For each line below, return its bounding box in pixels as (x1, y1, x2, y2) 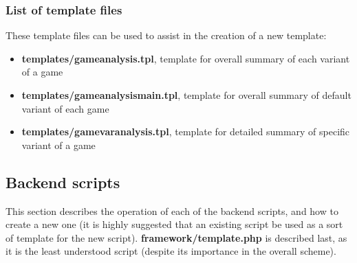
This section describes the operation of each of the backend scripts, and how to (6, 203, 338, 218)
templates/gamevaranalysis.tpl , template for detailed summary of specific (21, 124, 350, 139)
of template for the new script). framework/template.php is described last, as (6, 230, 347, 244)
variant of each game (21, 101, 109, 115)
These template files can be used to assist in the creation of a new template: (6, 28, 327, 43)
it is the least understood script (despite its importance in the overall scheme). (6, 244, 336, 258)
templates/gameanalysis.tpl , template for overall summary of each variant (21, 51, 350, 65)
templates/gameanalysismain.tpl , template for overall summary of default (21, 88, 351, 102)
